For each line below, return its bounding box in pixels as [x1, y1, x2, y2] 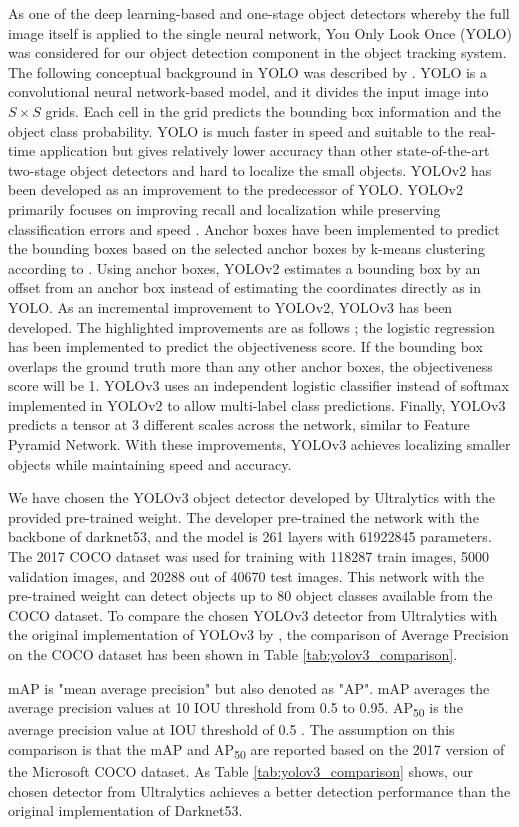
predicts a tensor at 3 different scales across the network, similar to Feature [8, 414, 470, 435]
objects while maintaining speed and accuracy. [8, 453, 292, 474]
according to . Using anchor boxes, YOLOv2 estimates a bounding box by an [8, 257, 481, 278]
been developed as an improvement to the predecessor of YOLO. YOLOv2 [8, 179, 463, 200]
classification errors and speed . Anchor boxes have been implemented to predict [8, 218, 500, 239]
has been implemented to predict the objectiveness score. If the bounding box [8, 336, 483, 357]
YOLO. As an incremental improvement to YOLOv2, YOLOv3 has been [8, 296, 453, 317]
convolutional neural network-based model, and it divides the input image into [8, 81, 489, 102]
